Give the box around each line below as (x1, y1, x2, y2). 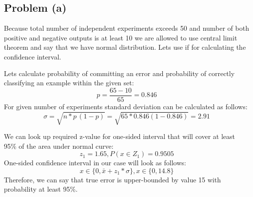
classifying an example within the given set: (4, 78, 134, 88)
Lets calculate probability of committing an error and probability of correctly (4, 68, 235, 78)
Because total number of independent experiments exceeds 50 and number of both (4, 23, 249, 33)
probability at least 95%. (4, 184, 78, 194)
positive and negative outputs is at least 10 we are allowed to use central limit (4, 32, 237, 42)
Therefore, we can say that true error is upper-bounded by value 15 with (4, 174, 221, 184)
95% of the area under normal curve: (4, 140, 114, 151)
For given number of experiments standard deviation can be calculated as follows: (4, 101, 248, 111)
